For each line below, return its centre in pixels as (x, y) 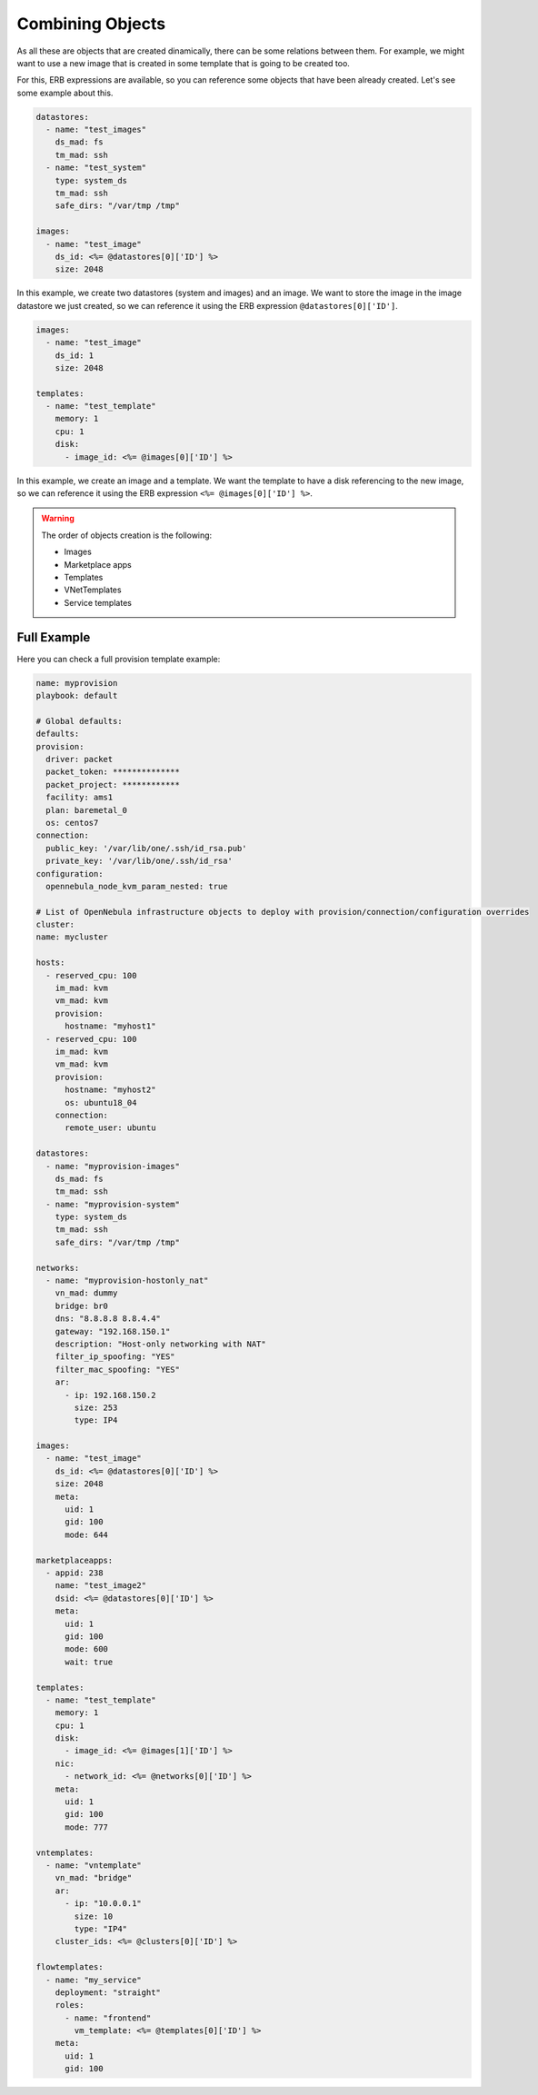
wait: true (89, 1662)
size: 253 (96, 1407)
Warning (58, 519)
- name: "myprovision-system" (113, 1204)
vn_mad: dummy (86, 1293)
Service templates (98, 602)
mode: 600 (87, 1649)
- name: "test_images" (96, 130)
